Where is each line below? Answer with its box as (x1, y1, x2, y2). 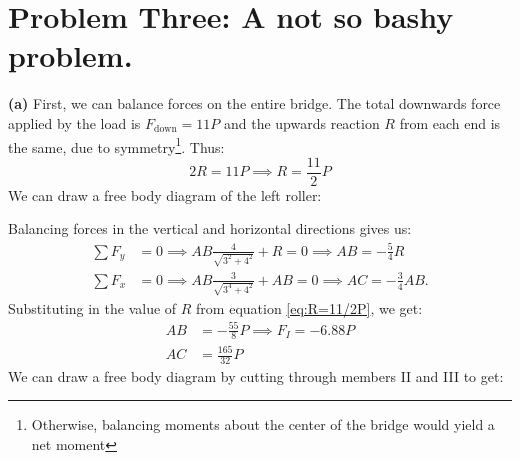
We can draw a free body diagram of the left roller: (8, 184, 322, 205)
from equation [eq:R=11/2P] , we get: (196, 297, 423, 318)
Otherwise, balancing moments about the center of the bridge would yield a (31, 414, 495, 435)
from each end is (399, 112, 501, 133)
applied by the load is (8, 112, 141, 133)
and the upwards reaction (223, 112, 380, 133)
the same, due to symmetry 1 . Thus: (8, 133, 225, 157)
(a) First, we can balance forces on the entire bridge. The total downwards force (8, 93, 501, 114)
